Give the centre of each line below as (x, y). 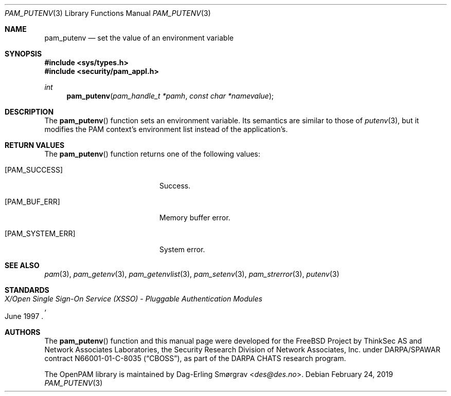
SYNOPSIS (23, 54)
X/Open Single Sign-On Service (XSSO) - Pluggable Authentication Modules (134, 299)
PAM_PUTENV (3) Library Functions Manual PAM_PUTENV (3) (108, 13)
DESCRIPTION (29, 112)
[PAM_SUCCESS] (34, 170)
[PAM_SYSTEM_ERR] (40, 233)
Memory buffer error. (195, 218)
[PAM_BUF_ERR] (32, 202)
